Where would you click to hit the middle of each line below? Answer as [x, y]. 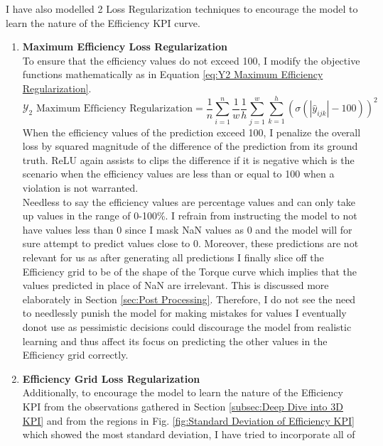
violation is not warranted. [80, 188]
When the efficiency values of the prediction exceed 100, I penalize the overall [191, 132]
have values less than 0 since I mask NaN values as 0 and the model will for [187, 229]
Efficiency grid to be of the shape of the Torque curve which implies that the [190, 271]
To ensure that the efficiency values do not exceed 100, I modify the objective [191, 60]
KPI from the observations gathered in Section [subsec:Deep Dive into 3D [183, 406]
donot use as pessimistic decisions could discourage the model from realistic [187, 327]
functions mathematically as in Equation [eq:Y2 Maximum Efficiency [173, 74]
